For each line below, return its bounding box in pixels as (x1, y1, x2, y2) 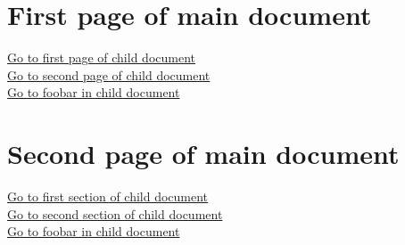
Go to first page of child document (7, 48, 195, 67)
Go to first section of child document (7, 187, 209, 206)
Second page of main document (7, 135, 400, 172)
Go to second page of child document (7, 65, 211, 84)
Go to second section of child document (7, 204, 223, 223)
